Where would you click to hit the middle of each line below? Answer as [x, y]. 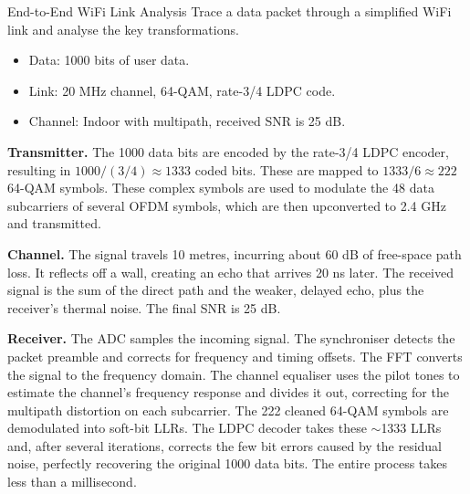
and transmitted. [54, 223]
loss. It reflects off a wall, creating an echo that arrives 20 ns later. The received [230, 272]
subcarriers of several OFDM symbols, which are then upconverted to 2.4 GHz [227, 205]
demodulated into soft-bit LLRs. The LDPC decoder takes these [187, 428]
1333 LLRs [411, 428]
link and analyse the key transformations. [123, 29]
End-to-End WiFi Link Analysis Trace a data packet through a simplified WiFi [230, 11]
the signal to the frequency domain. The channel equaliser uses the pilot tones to [234, 374]
